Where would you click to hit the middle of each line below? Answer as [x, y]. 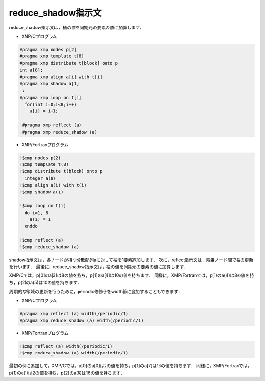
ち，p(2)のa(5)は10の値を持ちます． [45, 282]
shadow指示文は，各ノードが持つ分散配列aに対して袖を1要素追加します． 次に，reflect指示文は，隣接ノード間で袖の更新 [131, 260]
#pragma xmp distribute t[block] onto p [68, 63]
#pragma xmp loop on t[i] [51, 97]
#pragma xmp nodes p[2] [48, 49]
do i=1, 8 [37, 213]
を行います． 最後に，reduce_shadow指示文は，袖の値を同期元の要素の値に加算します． [99, 267]
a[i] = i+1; [44, 111]
